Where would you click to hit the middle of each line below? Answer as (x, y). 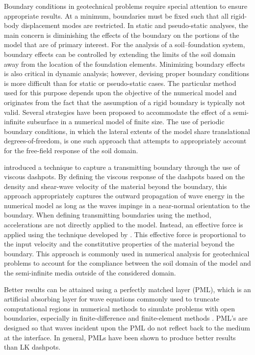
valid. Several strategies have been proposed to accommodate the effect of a (117, 112)
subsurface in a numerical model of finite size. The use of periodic (126, 122)
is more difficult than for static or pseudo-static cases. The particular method (120, 83)
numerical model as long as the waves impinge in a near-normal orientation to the (127, 205)
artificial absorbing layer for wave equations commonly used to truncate (112, 299)
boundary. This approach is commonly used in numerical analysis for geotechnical (127, 253)
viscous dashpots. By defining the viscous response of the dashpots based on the (125, 177)
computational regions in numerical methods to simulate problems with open (119, 308)
